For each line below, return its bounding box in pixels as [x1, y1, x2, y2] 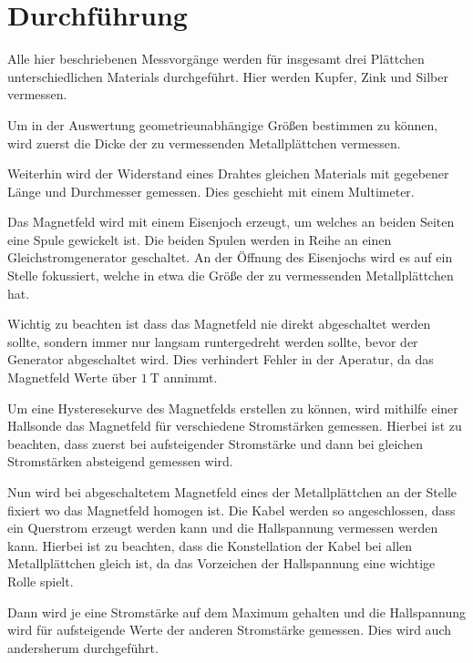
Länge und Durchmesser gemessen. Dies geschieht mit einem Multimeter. [7, 181, 415, 200]
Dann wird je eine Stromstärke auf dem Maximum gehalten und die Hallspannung [7, 602, 466, 621]
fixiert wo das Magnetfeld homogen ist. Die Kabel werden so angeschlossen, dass [7, 500, 456, 519]
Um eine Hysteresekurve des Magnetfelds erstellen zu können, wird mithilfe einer [7, 398, 458, 417]
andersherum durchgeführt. [7, 637, 159, 657]
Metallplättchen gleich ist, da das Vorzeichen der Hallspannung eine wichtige [7, 554, 436, 573]
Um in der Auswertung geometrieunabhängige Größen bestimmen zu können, [7, 115, 438, 134]
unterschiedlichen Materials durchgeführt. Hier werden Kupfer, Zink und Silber [7, 66, 448, 86]
